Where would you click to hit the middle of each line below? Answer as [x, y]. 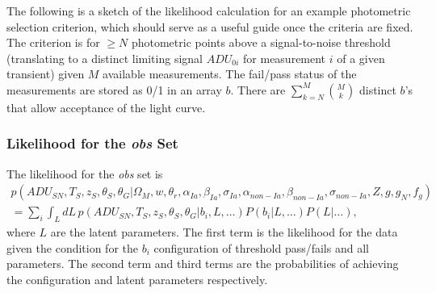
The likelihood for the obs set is [85, 173]
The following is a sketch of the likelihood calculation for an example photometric [209, 10]
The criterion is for [53, 42]
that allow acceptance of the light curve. [106, 107]
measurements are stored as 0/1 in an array [114, 89]
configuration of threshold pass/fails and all [261, 247]
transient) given [46, 74]
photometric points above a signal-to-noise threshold [261, 42]
